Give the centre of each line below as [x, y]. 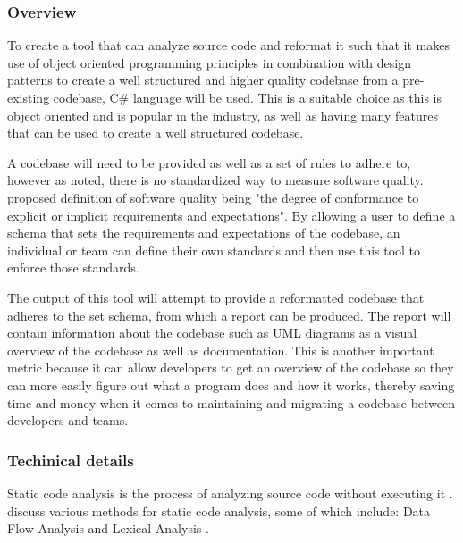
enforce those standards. [73, 267]
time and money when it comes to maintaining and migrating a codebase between [231, 402]
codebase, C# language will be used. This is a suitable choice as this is [247, 97]
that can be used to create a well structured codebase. [156, 133]
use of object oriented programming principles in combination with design [209, 62]
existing [29, 97]
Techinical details [71, 459]
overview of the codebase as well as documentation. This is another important [221, 350]
